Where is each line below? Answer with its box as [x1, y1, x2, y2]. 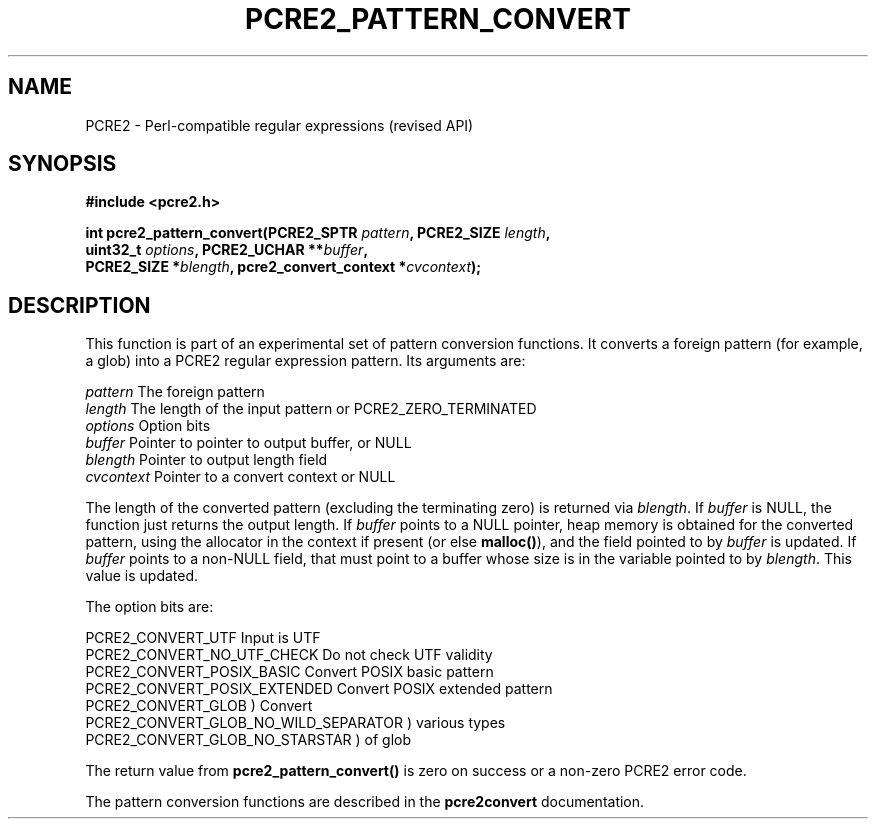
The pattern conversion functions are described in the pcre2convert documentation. [85, 793, 645, 811]
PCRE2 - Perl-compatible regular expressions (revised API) [85, 116, 474, 134]
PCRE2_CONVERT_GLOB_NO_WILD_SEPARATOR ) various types [85, 714, 506, 732]
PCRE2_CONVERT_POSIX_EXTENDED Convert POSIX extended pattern [85, 680, 553, 698]
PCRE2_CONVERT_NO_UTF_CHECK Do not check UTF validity [85, 646, 493, 664]
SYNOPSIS [8, 151, 117, 177]
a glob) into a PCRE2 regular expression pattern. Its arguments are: [85, 352, 526, 370]
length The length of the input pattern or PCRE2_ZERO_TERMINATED [85, 400, 537, 418]
